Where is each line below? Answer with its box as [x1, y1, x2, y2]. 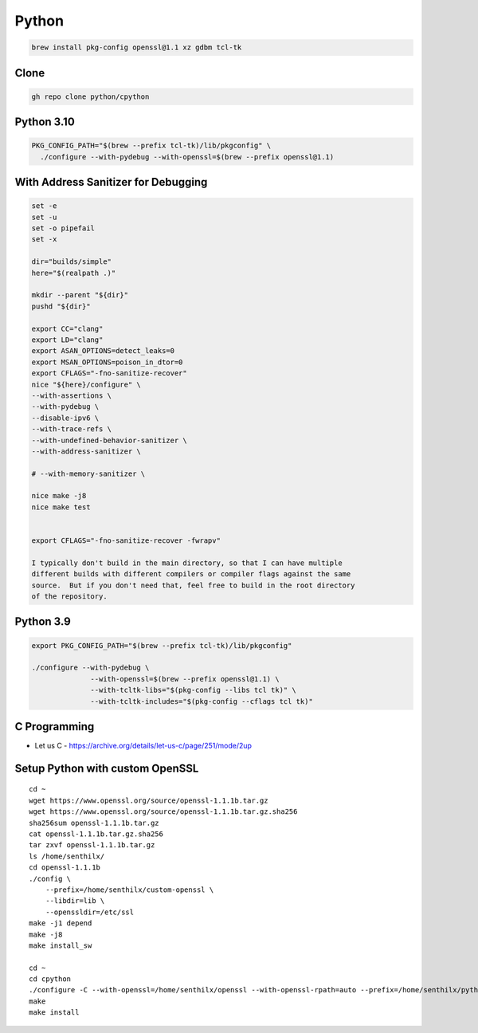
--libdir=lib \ [45, 897, 105, 905]
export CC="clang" [31, 324, 104, 333]
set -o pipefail [31, 224, 96, 233]
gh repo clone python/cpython [31, 92, 150, 101]
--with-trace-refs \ [31, 425, 112, 434]
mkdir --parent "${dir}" [31, 291, 129, 300]
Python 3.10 [14, 116, 75, 129]
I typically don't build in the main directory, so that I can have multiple [31, 558, 343, 568]
